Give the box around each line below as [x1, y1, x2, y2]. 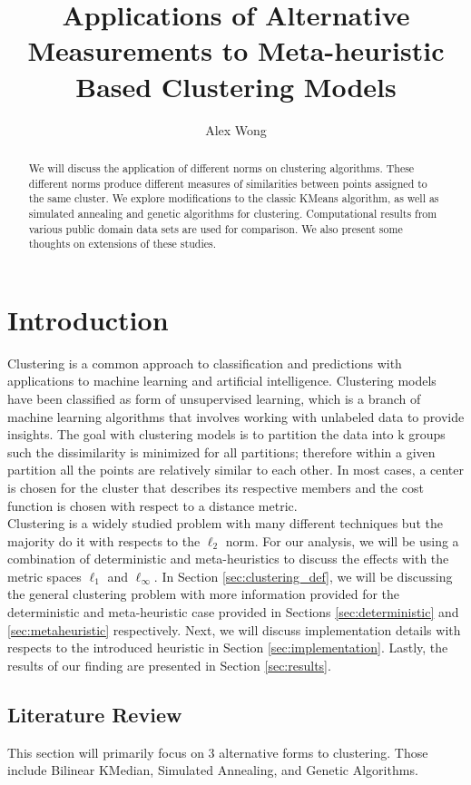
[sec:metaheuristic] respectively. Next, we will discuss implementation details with [7, 620, 461, 639]
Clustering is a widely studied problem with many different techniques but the [7, 514, 443, 533]
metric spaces [7, 566, 82, 585]
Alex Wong [205, 120, 267, 139]
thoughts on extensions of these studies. [28, 236, 216, 251]
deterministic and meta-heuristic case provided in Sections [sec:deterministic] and [7, 603, 459, 622]
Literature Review [7, 700, 182, 728]
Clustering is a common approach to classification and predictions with [7, 353, 402, 372]
